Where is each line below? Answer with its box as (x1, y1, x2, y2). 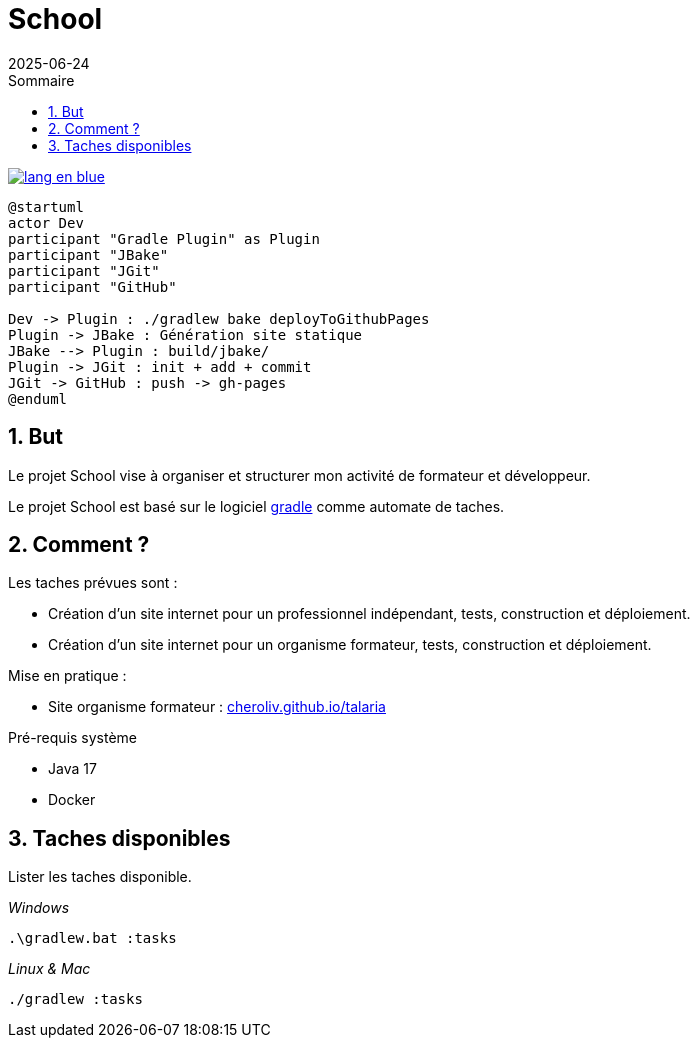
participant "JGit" (8, 262, 160, 279)
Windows (8, 899, 70, 917)
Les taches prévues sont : (8, 574, 178, 592)
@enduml (8, 390, 68, 407)
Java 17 (48, 760, 97, 778)
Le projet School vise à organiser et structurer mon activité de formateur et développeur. (8, 466, 591, 484)
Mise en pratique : (8, 667, 127, 685)
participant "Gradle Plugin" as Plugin (8, 230, 320, 247)
